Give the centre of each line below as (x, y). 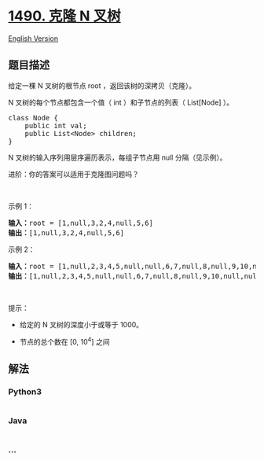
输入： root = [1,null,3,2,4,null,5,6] (81, 223)
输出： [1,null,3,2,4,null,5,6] (66, 232)
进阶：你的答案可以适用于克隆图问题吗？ (73, 174)
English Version (33, 38)
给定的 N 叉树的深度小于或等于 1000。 (81, 324)
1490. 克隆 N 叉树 (64, 16)
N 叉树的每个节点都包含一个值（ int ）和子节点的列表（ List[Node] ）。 (121, 102)
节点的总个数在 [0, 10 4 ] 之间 (64, 341)
